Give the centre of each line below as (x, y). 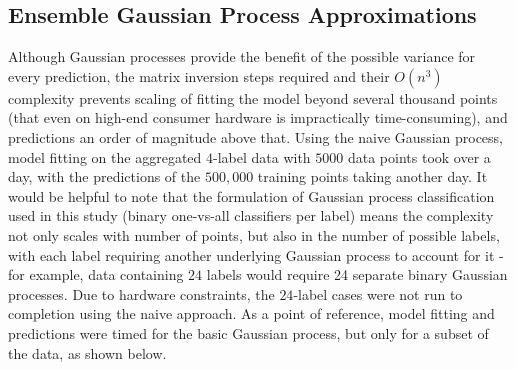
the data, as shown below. (87, 352)
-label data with (262, 156)
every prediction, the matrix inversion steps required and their (199, 75)
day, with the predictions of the (104, 176)
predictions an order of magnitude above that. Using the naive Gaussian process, (256, 136)
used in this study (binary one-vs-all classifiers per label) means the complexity (251, 215)
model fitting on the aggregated (105, 156)
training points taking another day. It (372, 176)
